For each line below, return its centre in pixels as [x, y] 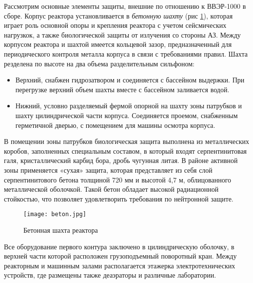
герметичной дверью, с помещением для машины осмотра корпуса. [115, 125]
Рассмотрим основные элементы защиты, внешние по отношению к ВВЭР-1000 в [125, 6]
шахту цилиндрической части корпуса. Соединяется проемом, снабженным [126, 115]
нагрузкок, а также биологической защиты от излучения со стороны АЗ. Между [122, 34]
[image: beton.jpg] [55, 214]
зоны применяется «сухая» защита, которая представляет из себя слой [108, 170]
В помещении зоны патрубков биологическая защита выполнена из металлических [127, 141]
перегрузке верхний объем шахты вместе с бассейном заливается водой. [122, 89]
